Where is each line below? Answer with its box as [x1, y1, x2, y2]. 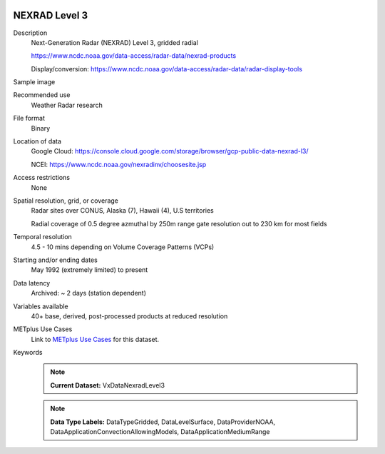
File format [13, 114, 46, 123]
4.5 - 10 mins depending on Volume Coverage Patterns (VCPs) [31, 243, 215, 251]
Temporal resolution [13, 233, 73, 241]
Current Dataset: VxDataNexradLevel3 [50, 380, 165, 389]
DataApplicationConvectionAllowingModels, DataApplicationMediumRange [50, 428, 270, 436]
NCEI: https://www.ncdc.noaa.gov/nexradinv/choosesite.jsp [31, 160, 207, 168]
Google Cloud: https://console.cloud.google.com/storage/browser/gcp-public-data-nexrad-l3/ [31, 147, 309, 156]
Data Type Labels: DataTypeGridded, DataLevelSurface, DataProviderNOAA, [50, 418, 276, 426]
